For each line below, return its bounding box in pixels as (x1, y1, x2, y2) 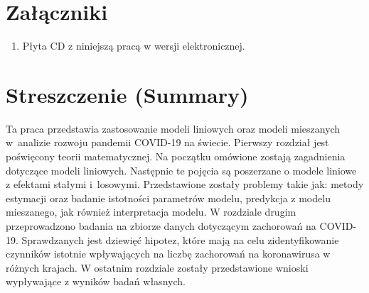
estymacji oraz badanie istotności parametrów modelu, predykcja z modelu (6, 190, 331, 205)
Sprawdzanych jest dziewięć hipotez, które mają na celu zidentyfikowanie (21, 232, 339, 247)
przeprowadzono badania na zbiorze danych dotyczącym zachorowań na (6, 219, 316, 233)
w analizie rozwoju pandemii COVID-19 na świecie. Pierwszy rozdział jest (6, 135, 329, 150)
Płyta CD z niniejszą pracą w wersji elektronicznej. (22, 38, 245, 53)
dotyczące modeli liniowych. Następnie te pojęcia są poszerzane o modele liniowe (6, 162, 357, 177)
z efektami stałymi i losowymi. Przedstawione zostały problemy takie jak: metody (6, 177, 364, 192)
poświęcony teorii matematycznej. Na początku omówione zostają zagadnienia (6, 149, 346, 164)
